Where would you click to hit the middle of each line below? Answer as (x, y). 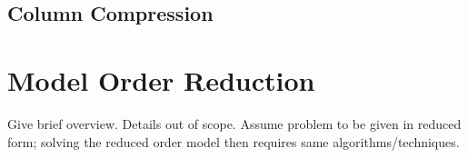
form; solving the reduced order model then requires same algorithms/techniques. (234, 141)
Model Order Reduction (161, 79)
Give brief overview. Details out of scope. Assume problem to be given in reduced (234, 123)
